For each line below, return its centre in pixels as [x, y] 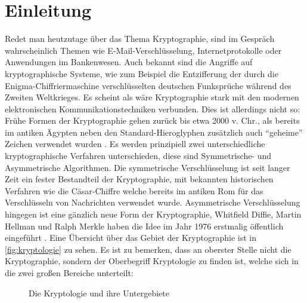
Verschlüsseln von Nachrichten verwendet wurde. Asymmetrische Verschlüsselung [153, 202]
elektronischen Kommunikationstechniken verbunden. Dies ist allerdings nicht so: [153, 108]
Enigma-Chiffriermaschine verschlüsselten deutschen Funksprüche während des [148, 85]
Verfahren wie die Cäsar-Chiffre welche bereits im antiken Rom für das [134, 190]
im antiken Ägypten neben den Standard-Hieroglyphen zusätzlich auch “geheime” [154, 132]
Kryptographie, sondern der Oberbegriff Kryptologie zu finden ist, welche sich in [152, 261]
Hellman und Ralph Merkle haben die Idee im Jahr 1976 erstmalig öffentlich [144, 226]
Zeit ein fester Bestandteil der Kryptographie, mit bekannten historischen [139, 179]
